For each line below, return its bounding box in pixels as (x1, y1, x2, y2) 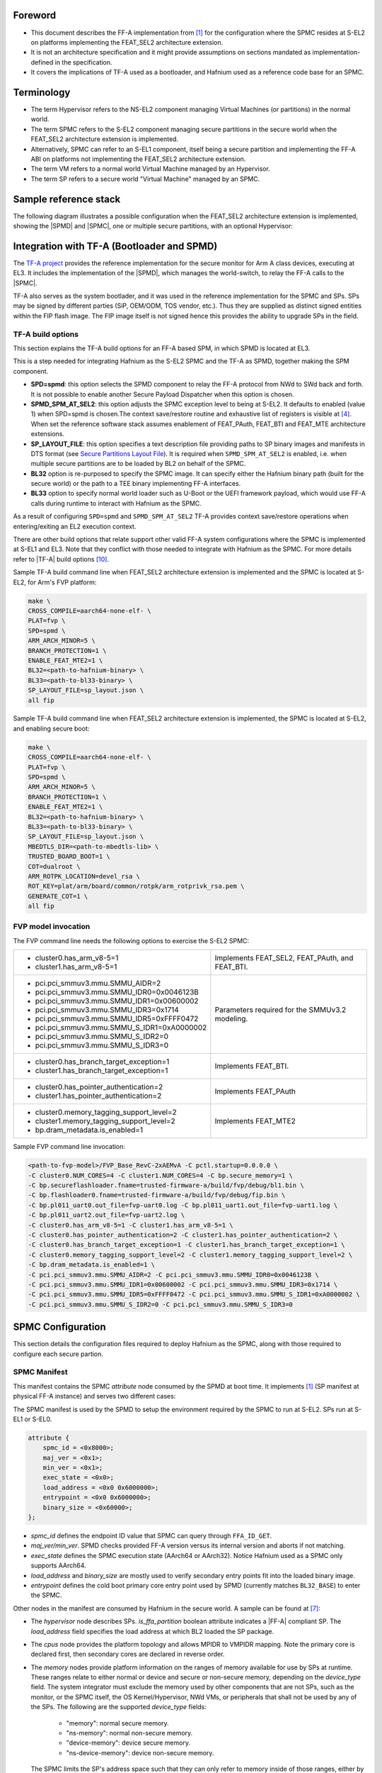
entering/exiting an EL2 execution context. (13, 522, 137, 530)
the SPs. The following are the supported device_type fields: (30, 1703, 207, 1711)
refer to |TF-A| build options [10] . (13, 555, 110, 563)
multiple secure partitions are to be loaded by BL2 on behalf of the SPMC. (30, 460, 246, 468)
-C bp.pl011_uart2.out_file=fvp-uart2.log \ (28, 1211, 185, 1219)
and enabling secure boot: (13, 724, 90, 733)
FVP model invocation (13, 922, 91, 932)
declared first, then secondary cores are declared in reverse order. (30, 1650, 225, 1659)
